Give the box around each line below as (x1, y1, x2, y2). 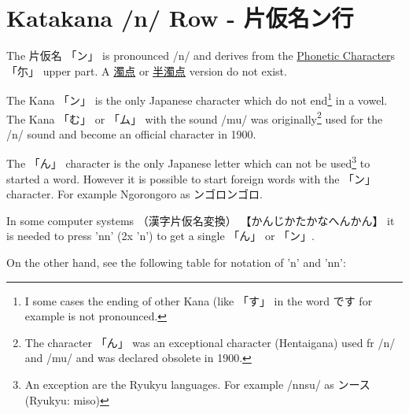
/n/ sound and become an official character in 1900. (6, 125, 256, 142)
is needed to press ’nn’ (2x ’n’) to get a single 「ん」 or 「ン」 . (6, 227, 315, 244)
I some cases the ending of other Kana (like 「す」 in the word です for (24, 292, 373, 309)
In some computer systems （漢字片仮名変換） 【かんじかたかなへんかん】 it (6, 212, 395, 228)
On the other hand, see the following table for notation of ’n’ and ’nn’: (6, 254, 346, 271)
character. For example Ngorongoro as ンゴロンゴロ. (6, 186, 263, 202)
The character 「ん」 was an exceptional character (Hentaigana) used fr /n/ (24, 334, 396, 350)
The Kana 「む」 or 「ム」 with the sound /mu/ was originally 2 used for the (6, 108, 383, 127)
